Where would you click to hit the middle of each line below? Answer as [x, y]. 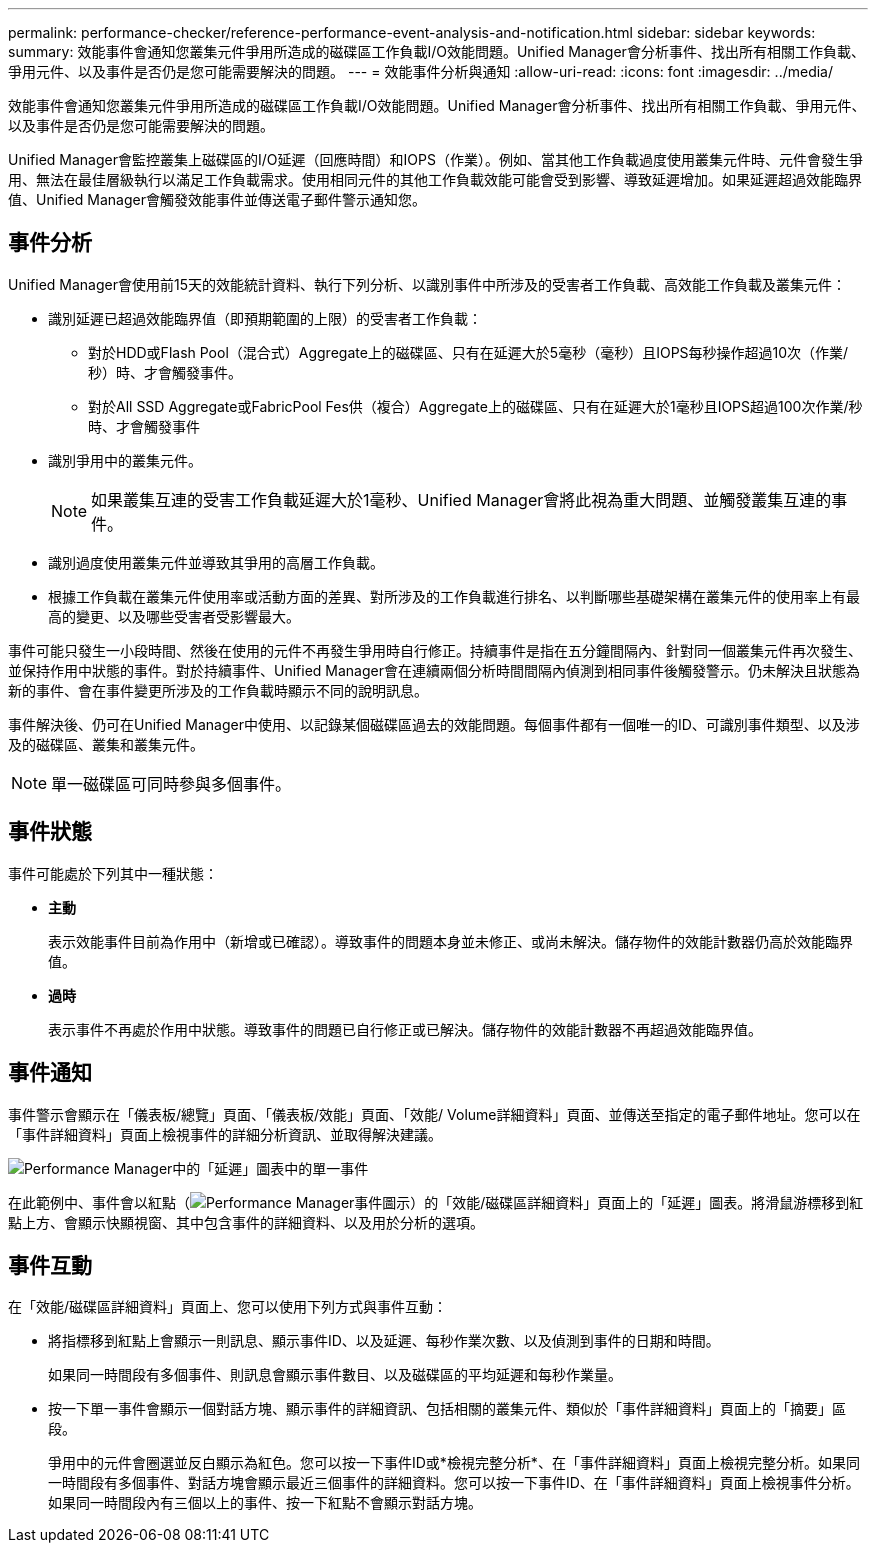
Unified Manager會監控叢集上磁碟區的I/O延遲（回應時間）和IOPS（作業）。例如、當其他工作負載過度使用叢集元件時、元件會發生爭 [435, 159]
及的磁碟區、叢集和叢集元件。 [106, 744]
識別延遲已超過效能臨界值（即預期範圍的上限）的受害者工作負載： [265, 318]
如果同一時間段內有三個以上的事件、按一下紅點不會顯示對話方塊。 [265, 1503]
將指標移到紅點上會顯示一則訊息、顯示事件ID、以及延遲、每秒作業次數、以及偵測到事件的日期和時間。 [384, 1341]
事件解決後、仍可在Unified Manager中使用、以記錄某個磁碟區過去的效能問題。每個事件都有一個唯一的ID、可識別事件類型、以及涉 [434, 724]
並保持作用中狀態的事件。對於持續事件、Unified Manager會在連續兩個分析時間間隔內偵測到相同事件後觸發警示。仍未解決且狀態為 [434, 670]
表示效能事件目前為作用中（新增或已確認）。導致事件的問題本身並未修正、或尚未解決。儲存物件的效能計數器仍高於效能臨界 [450, 941]
